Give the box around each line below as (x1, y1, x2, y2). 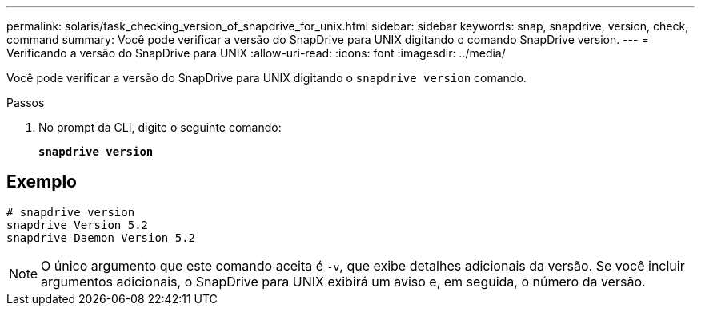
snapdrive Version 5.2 (6, 218, 149, 231)
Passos (6, 96, 45, 109)
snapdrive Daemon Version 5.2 (6, 231, 196, 244)
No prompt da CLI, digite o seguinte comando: (38, 120, 282, 134)
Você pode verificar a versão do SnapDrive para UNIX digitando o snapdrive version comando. (6, 71, 527, 85)
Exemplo (6, 172, 77, 192)
